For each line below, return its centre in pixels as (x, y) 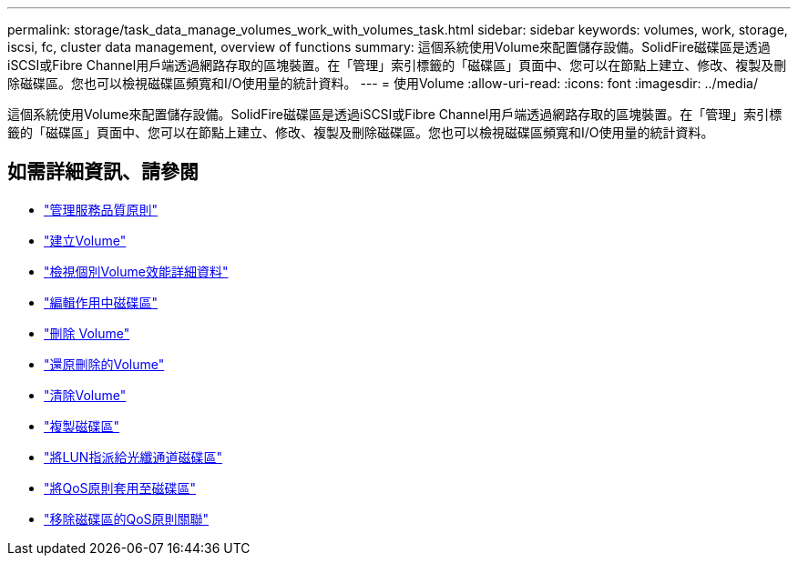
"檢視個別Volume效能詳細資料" (136, 271)
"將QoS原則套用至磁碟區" (120, 488)
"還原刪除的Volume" (104, 364)
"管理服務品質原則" (101, 209)
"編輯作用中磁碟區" (101, 302)
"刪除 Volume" (87, 333)
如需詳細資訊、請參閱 (103, 172)
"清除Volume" (85, 395)
